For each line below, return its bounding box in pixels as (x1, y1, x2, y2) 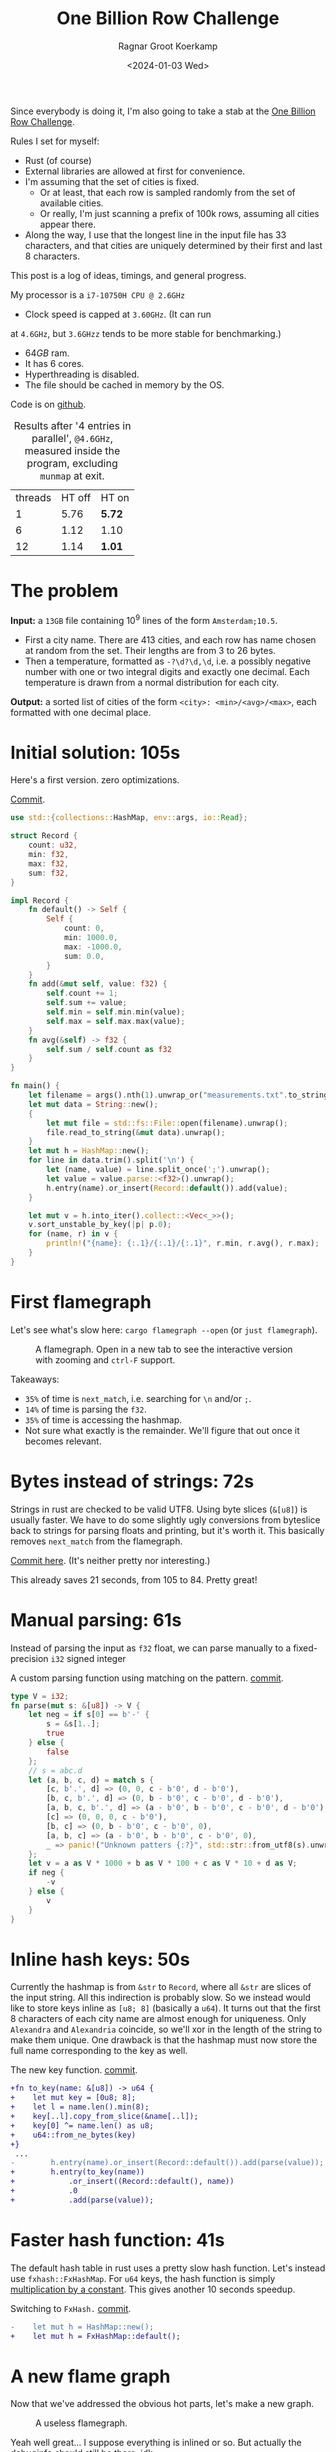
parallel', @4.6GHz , (31, 431, 113, 445)
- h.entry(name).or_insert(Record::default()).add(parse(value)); (10, 2158, 325, 2168)
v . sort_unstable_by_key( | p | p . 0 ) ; (28, 1220, 172, 1230)
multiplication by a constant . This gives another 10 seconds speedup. (10, 2283, 296, 2295)
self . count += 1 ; (46, 988, 118, 999)
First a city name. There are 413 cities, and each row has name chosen (24, 633, 317, 646)
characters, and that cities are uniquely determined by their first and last (24, 239, 323, 251)
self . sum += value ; (46, 998, 128, 1008)
